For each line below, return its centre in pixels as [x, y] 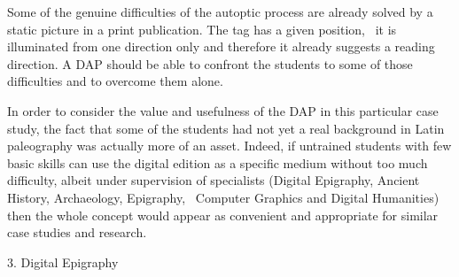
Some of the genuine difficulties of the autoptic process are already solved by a [220, 12]
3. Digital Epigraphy [63, 262]
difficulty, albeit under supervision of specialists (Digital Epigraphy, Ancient [214, 180]
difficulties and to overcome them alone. [115, 81]
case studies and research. [77, 232]
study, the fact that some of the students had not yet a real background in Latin [226, 128]
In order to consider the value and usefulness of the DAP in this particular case [223, 110]
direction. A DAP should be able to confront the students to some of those [210, 63]
